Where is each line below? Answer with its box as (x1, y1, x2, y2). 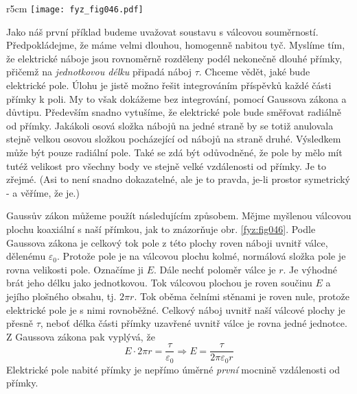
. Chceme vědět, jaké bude (198, 64, 310, 79)
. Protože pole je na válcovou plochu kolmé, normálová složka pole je (57, 249, 346, 263)
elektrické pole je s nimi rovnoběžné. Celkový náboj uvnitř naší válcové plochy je (6, 302, 345, 317)
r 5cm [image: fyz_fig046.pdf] (6, 1, 143, 15)
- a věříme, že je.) (6, 185, 80, 199)
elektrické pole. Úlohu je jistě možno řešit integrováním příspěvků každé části (6, 78, 332, 93)
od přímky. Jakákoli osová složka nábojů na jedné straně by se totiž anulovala (6, 118, 334, 132)
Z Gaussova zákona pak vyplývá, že (6, 329, 155, 343)
